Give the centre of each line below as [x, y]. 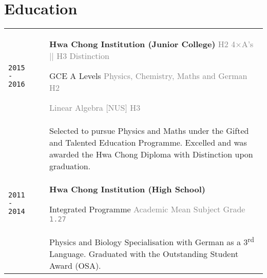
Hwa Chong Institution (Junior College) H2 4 [142, 44]
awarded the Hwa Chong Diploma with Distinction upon [151, 154]
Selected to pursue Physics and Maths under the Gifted [149, 131]
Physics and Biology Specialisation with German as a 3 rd [152, 241]
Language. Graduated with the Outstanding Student [144, 254]
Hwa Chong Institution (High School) [127, 189]
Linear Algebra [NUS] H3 [95, 108]
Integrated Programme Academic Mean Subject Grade [147, 209]
